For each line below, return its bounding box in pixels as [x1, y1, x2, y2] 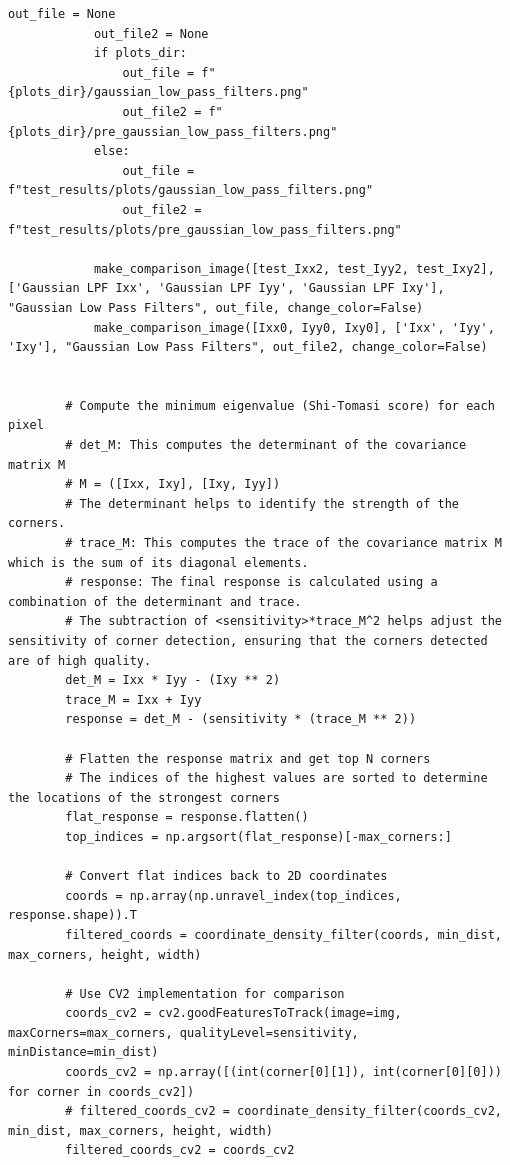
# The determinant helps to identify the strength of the [65, 496, 460, 511]
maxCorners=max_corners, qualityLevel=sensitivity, [8, 1025, 359, 1040]
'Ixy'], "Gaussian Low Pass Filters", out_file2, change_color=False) [8, 340, 488, 355]
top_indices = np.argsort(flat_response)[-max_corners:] [65, 829, 452, 844]
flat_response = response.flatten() [65, 810, 309, 825]
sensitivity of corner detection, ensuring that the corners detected [8, 634, 488, 648]
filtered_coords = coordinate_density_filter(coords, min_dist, [65, 927, 502, 942]
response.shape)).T [8, 908, 137, 923]
